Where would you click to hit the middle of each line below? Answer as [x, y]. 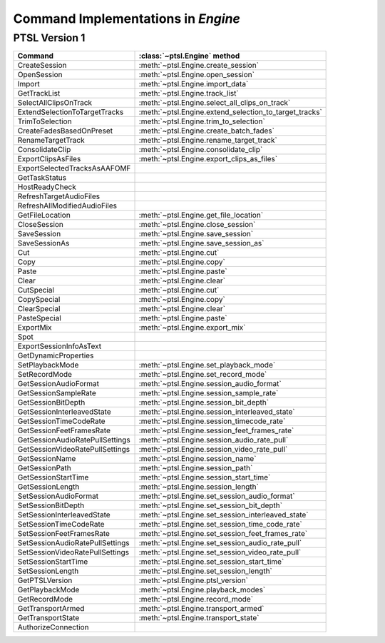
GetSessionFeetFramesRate [64, 430]
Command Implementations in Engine [127, 19]
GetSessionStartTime [53, 477]
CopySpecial [39, 300]
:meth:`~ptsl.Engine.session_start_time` [205, 477]
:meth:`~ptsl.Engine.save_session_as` [201, 243]
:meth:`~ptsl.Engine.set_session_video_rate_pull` [220, 552]
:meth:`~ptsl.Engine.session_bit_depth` [204, 402]
